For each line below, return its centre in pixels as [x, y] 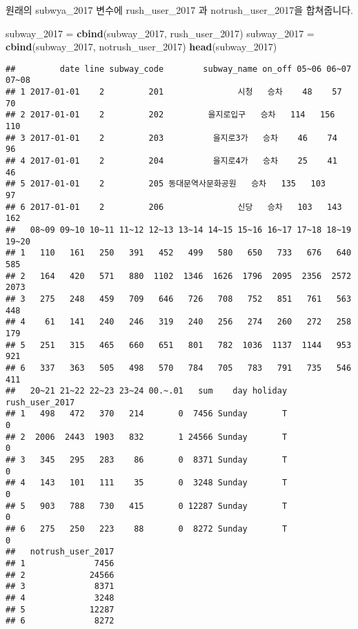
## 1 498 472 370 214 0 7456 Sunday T [147, 414]
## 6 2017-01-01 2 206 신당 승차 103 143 [174, 207]
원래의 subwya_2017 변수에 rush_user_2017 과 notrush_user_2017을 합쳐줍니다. [179, 10]
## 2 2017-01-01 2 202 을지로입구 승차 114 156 [170, 115]
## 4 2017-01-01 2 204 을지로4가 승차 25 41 [171, 161]
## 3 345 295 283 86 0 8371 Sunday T [147, 460]
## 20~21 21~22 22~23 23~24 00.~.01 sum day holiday [147, 391]
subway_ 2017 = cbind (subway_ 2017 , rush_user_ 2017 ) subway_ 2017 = [160, 33]
